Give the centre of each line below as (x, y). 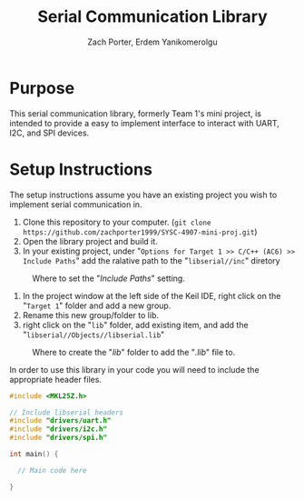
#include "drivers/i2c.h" (58, 429)
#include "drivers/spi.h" (58, 438)
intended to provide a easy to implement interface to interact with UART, (144, 123)
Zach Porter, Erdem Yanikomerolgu (152, 42)
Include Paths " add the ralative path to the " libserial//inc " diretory (151, 260)
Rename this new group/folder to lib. (90, 315)
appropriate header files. (56, 379)
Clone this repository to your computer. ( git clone (117, 222)
